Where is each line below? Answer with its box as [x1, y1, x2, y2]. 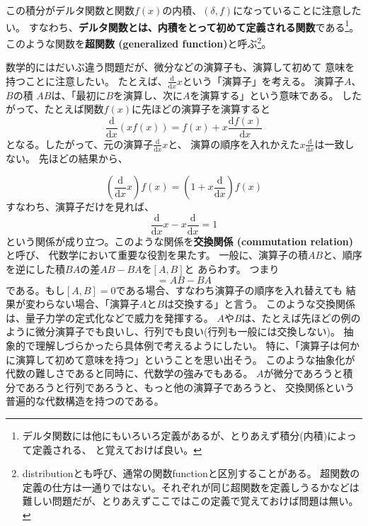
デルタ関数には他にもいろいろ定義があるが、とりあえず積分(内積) [22, 427, 328, 442]
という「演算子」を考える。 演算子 [182, 73, 344, 88]
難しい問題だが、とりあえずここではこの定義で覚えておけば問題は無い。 [22, 493, 359, 508]
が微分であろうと [263, 366, 343, 381]
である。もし [6, 282, 65, 297]
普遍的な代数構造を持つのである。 [6, 393, 164, 408]
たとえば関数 [44, 101, 104, 116]
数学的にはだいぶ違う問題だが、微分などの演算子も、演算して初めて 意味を [6, 60, 355, 74]
